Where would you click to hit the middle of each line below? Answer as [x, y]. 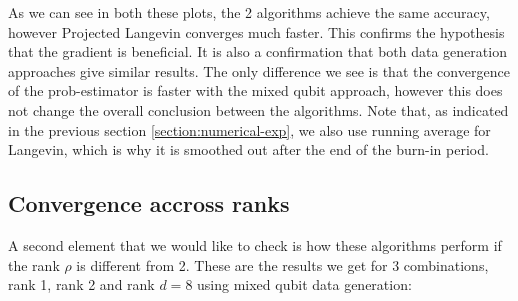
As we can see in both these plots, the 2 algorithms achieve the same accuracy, [249, 12]
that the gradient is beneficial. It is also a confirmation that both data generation [257, 51]
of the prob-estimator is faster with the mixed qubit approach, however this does [255, 90]
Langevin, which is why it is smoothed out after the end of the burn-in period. [248, 149]
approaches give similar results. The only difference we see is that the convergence [259, 70]
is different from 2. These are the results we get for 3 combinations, [282, 264]
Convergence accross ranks [149, 203]
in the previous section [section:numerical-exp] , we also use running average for [249, 129]
